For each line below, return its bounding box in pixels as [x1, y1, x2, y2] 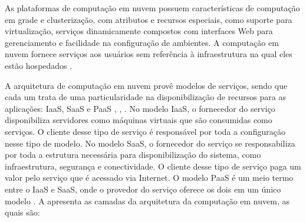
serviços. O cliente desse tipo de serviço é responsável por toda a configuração [5, 125, 285, 137]
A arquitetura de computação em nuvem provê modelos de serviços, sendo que [5, 79, 288, 91]
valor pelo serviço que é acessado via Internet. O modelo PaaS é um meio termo [5, 171, 294, 184]
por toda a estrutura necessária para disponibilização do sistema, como [5, 148, 261, 161]
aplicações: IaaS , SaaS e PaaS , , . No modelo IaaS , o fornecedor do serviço [5, 102, 275, 114]
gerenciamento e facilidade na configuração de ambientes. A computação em [5, 36, 279, 48]
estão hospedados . [5, 59, 73, 71]
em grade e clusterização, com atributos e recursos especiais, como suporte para [5, 13, 292, 25]
